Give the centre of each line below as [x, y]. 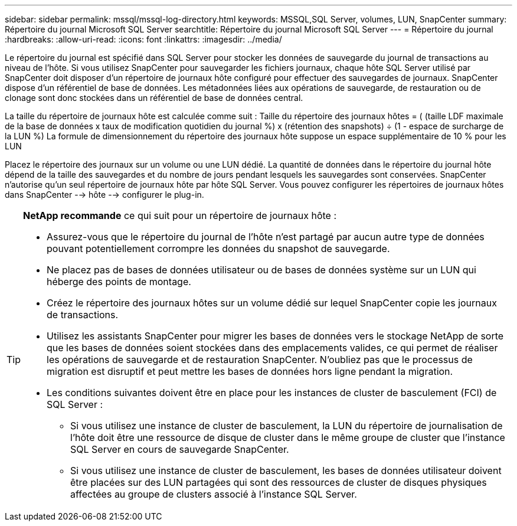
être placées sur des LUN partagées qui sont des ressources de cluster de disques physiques [279, 482]
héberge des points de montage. [119, 282]
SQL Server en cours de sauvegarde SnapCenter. [180, 449]
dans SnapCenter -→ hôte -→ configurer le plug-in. [104, 195]
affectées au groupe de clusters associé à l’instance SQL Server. [214, 494]
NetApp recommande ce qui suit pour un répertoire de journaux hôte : [180, 215]
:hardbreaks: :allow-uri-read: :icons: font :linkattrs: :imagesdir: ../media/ [143, 39]
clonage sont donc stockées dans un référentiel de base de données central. [154, 98]
